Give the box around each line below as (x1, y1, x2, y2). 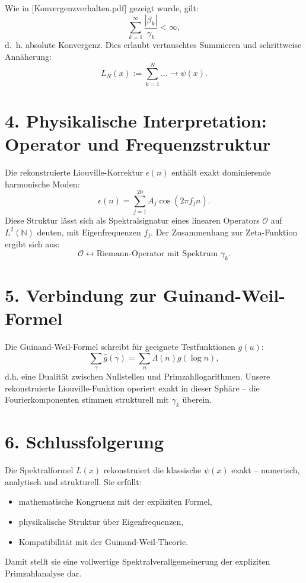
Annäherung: (5, 50, 52, 63)
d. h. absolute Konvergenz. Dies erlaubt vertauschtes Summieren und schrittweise (5, 39, 302, 51)
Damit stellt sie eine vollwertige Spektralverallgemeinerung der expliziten (5, 555, 270, 568)
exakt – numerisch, (231, 464, 300, 476)
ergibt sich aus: (5, 238, 60, 250)
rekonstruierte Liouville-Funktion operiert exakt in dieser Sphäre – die (5, 381, 260, 394)
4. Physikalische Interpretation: (5, 108, 267, 132)
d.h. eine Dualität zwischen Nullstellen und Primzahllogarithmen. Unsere (5, 370, 270, 383)
